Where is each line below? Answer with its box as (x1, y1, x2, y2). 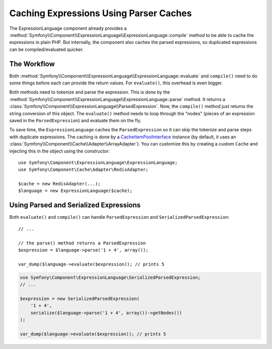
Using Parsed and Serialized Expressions (9, 201, 141, 210)
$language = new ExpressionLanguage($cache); (18, 188, 133, 194)
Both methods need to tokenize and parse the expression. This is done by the (9, 89, 170, 95)
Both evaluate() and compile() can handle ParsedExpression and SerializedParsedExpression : (9, 214, 230, 220)
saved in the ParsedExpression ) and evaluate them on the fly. (9, 117, 142, 123)
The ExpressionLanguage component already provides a (9, 25, 127, 31)
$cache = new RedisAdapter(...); (18, 181, 101, 187)
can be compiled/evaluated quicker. (9, 46, 84, 53)
